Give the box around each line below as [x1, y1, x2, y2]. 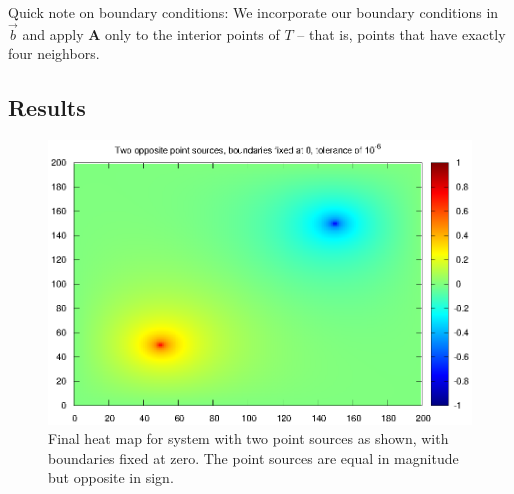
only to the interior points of [105, 23, 280, 44]
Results [8, 92, 86, 123]
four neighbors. [8, 43, 100, 64]
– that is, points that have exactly [297, 23, 506, 44]
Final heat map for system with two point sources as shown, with [48, 428, 449, 449]
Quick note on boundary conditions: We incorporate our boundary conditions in [8, 2, 499, 22]
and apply [22, 23, 84, 44]
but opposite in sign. [48, 467, 174, 488]
